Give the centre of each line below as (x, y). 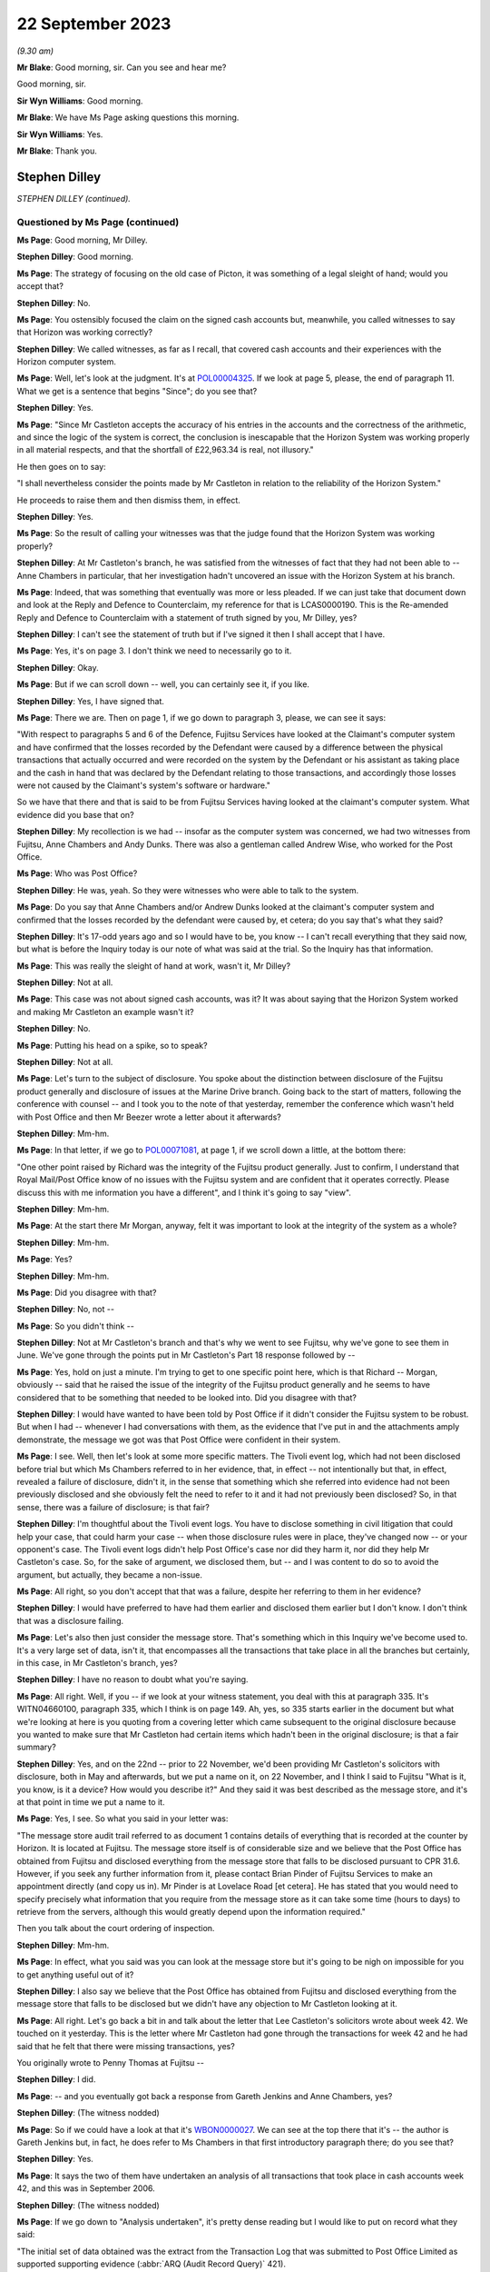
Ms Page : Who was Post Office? (77, 873)
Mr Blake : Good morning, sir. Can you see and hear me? (122, 67)
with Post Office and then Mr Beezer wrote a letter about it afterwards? (149, 1117)
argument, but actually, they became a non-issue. (110, 1574)
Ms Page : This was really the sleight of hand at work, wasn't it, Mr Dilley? (153, 966)
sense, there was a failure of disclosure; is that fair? (113, 1507)
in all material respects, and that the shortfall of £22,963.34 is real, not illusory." (166, 450)
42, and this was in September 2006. (86, 2188)
